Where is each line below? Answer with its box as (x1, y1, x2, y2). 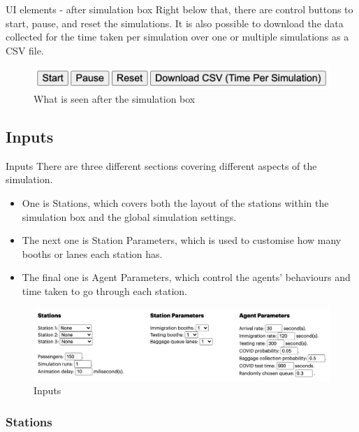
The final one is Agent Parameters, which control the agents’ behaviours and (22, 270, 351, 285)
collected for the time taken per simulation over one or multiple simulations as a (6, 29, 349, 44)
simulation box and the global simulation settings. (22, 209, 237, 224)
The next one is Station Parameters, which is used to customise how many (22, 233, 342, 247)
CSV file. (6, 43, 44, 57)
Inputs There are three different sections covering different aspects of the (6, 158, 317, 173)
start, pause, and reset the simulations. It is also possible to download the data (6, 15, 344, 30)
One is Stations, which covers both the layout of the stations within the (22, 196, 329, 210)
